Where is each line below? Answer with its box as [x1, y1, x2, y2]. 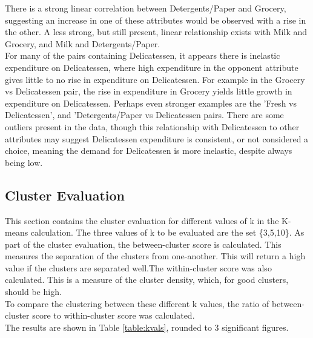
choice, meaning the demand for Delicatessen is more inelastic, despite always [5, 144, 292, 157]
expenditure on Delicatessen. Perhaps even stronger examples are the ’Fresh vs [5, 96, 297, 109]
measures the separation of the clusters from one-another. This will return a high [5, 250, 306, 262]
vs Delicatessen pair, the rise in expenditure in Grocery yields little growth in [5, 85, 292, 98]
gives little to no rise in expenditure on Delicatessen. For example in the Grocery [5, 73, 305, 85]
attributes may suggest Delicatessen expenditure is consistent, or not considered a [5, 132, 309, 145]
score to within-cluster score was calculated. [32, 309, 195, 322]
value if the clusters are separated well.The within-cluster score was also [5, 261, 272, 274]
